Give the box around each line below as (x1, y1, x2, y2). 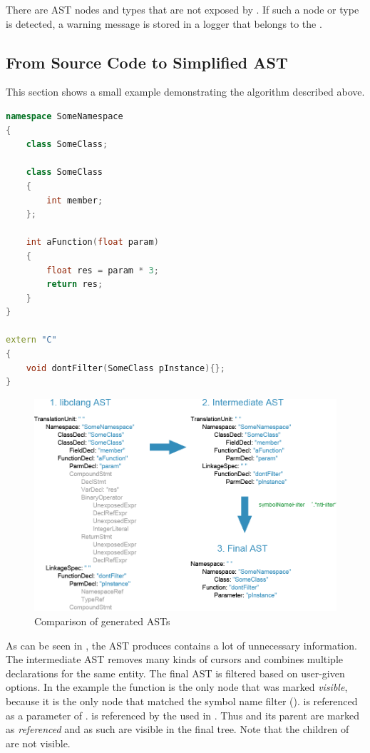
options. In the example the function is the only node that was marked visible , (6, 679, 348, 694)
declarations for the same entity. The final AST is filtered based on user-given (6, 665, 345, 680)
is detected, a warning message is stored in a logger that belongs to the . (6, 16, 322, 31)
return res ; (46, 279, 103, 290)
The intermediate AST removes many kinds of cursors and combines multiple (6, 652, 344, 667)
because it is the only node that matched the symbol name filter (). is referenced (6, 693, 358, 708)
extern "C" (6, 335, 57, 345)
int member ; (46, 195, 103, 206)
